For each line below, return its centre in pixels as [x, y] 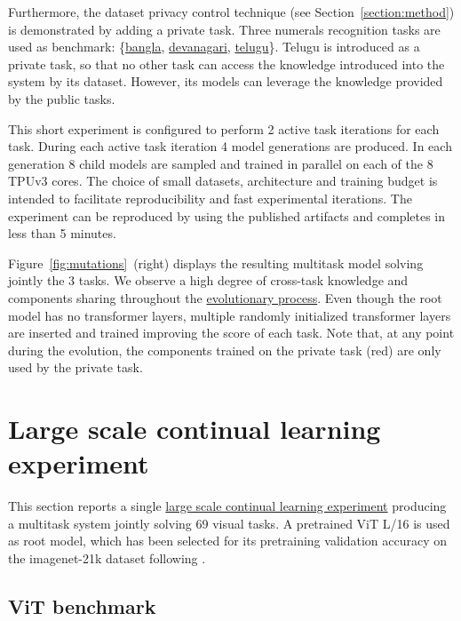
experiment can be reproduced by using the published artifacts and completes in [227, 215]
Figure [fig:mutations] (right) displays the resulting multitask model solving [216, 263]
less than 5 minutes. [62, 233]
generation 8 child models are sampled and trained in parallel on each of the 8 [221, 163]
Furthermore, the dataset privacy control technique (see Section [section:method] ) [231, 12]
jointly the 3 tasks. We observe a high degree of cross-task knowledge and [208, 280]
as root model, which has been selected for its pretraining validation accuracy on [228, 541]
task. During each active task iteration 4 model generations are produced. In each [230, 146]
